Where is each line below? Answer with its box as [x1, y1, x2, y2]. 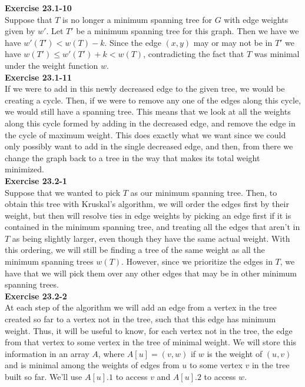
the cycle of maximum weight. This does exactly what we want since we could [5, 128, 286, 141]
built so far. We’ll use [5, 371, 82, 382]
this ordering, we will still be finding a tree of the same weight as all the [5, 243, 265, 256]
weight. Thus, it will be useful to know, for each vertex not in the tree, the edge [5, 324, 293, 336]
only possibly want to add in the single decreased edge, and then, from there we [5, 140, 293, 152]
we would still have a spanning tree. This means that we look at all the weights [5, 105, 291, 118]
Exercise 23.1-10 [5, 2, 72, 14]
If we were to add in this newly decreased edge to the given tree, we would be [5, 82, 285, 95]
